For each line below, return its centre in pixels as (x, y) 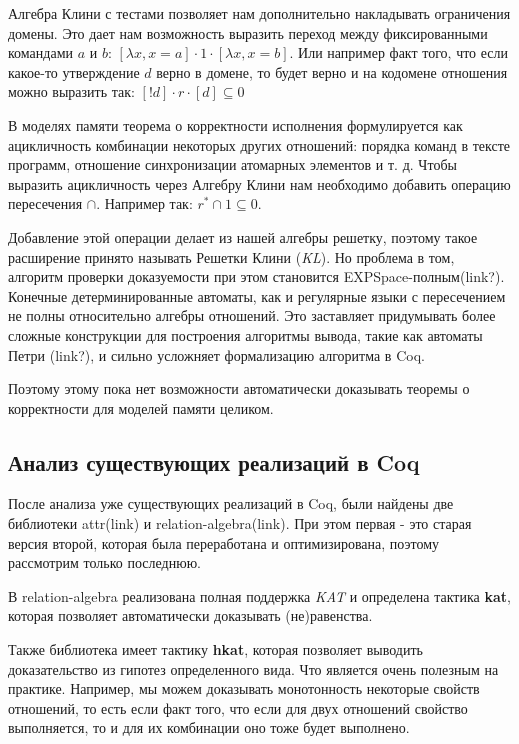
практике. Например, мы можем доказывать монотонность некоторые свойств (244, 688)
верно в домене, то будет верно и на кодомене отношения (332, 71)
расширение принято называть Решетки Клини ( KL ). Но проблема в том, (231, 256)
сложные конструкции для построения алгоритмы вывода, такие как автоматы (245, 334)
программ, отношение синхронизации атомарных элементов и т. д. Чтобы (232, 164)
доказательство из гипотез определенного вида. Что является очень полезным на (253, 668)
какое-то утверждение (74, 71)
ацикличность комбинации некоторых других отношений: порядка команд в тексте (259, 144)
